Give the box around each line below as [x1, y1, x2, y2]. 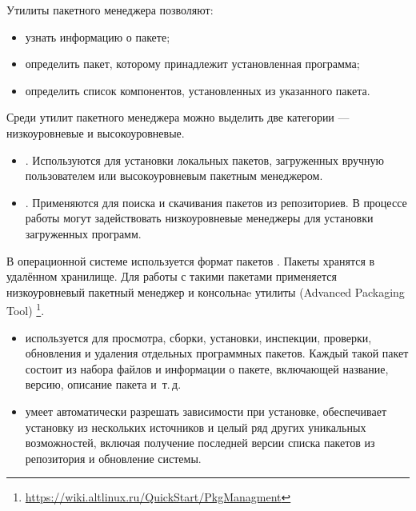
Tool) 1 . [6, 300, 45, 318]
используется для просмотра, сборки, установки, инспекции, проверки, [25, 329, 372, 345]
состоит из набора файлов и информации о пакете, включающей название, [25, 360, 389, 377]
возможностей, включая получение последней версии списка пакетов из [25, 434, 375, 451]
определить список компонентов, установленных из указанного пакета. [25, 82, 370, 98]
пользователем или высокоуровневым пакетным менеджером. [25, 167, 323, 184]
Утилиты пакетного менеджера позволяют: [6, 2, 214, 18]
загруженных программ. [25, 225, 142, 242]
